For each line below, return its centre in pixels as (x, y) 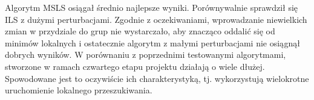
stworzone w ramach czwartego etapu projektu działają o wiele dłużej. (135, 66)
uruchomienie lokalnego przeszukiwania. (79, 90)
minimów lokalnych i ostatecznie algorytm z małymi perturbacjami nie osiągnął (152, 42)
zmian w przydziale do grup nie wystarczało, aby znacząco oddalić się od (140, 31)
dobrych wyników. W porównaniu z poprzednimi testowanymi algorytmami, (146, 55)
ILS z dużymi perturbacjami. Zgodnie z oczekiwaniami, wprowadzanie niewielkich (156, 19)
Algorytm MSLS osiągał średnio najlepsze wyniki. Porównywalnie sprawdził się (152, 7)
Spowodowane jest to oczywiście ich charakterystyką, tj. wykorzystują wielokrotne (157, 78)
